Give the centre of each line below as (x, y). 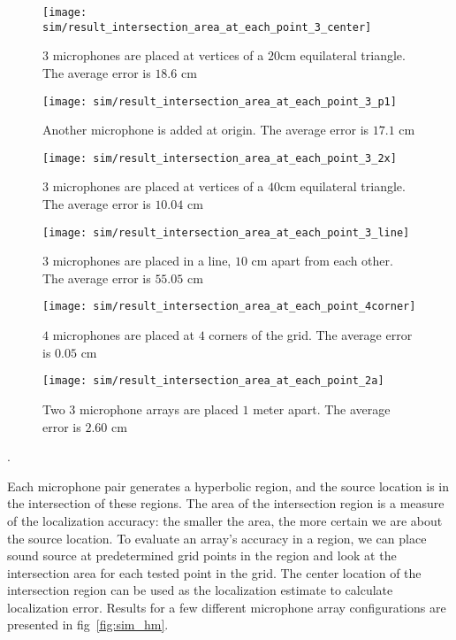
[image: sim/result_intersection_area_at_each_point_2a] (213, 381)
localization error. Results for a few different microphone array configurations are (227, 607)
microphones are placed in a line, (142, 261)
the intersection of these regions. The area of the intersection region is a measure (226, 503)
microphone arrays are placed (159, 409)
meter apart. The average (322, 409)
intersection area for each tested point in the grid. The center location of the (214, 572)
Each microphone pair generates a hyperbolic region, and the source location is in (228, 486)
